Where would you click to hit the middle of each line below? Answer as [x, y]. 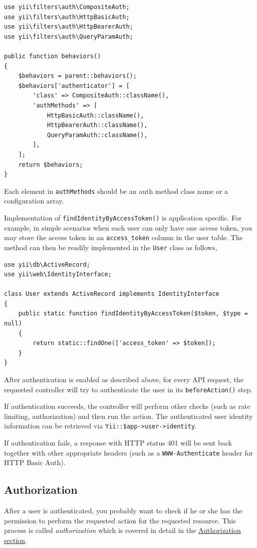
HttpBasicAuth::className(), [95, 115]
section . [16, 540]
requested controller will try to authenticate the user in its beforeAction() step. [128, 389]
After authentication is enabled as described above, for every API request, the [124, 379]
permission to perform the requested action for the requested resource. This [120, 520]
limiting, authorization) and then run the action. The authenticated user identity [128, 416]
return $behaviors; [51, 165]
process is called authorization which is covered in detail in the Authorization [122, 530]
